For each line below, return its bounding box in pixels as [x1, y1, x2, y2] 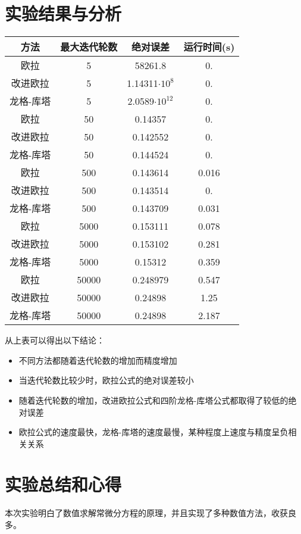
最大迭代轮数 [60, 40, 118, 54]
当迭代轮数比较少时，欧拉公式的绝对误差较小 [18, 374, 194, 386]
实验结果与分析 [5, 1, 122, 26]
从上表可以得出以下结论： [5, 334, 105, 346]
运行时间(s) [183, 40, 235, 54]
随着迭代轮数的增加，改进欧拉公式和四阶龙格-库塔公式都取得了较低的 [18, 394, 289, 406]
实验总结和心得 [5, 472, 122, 496]
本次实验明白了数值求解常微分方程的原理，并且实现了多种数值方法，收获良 [5, 507, 296, 519]
